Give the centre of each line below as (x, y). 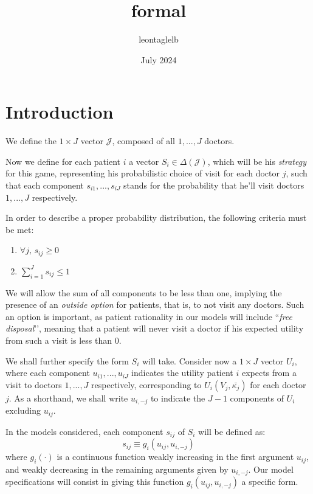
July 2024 (159, 59)
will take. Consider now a (190, 360)
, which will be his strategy (257, 161)
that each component (45, 185)
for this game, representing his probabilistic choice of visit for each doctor (143, 173)
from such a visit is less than (59, 340)
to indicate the (178, 398)
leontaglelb (159, 39)
